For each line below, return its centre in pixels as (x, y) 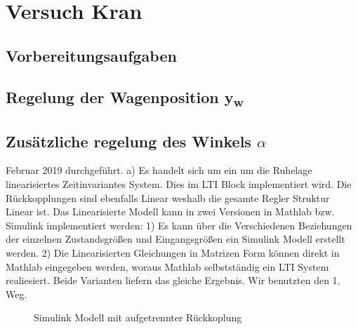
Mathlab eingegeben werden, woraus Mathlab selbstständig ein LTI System (167, 266)
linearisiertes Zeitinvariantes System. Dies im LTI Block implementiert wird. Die (179, 184)
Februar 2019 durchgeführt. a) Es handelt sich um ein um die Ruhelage (159, 170)
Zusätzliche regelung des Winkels (128, 141)
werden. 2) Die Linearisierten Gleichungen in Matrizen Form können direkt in (173, 253)
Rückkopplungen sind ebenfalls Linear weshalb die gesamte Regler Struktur (168, 197)
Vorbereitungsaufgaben (91, 55)
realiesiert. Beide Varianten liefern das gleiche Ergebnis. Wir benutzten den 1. (173, 280)
